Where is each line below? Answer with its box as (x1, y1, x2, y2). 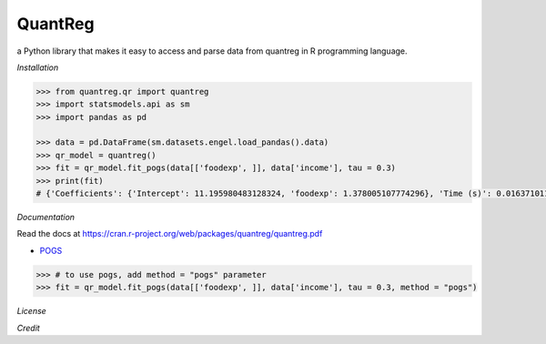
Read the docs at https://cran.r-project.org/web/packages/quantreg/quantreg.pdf (16, 228, 323, 239)
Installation (16, 62, 59, 73)
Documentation (16, 212, 76, 223)
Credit (16, 322, 40, 333)
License (16, 306, 47, 317)
